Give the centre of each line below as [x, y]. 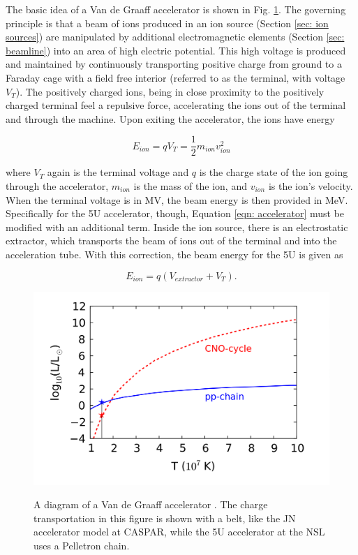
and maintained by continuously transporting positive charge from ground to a [174, 64]
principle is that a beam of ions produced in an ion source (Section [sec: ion [167, 23]
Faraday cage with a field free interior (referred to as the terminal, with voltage [176, 77]
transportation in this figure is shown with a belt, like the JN [165, 518]
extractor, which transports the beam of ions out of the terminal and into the [171, 240]
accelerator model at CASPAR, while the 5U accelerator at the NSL [179, 532]
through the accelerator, [57, 186]
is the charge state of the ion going [274, 172]
